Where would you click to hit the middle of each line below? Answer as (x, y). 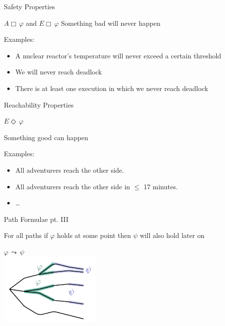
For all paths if (26, 235)
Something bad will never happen (111, 23)
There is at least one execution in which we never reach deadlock (112, 88)
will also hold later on (172, 235)
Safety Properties (30, 6)
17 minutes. (161, 186)
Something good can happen (46, 137)
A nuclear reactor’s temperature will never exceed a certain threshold (118, 55)
